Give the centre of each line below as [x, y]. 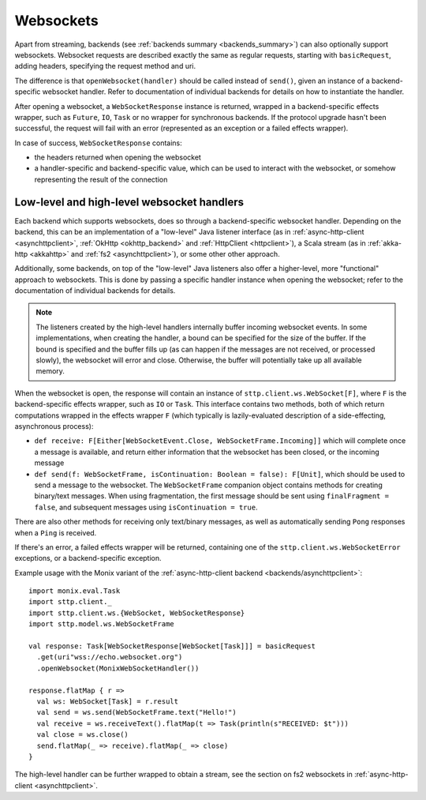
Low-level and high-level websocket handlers [129, 202]
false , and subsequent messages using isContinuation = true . [146, 507]
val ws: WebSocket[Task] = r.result [108, 701]
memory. [50, 371]
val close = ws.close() [83, 735]
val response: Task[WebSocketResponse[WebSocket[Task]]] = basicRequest [172, 646]
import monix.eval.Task [75, 591]
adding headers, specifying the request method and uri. [105, 66]
